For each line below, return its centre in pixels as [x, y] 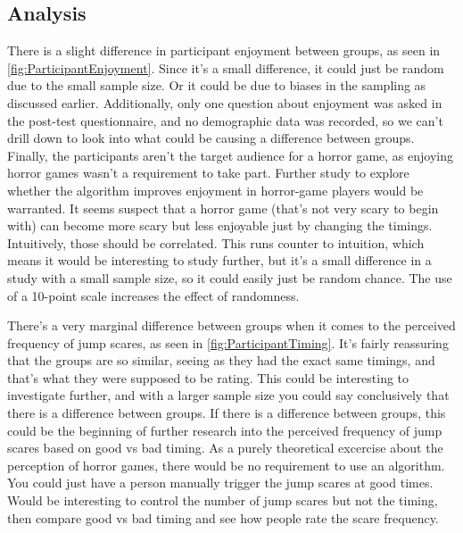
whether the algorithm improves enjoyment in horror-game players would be [215, 190]
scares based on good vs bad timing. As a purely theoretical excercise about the [225, 448]
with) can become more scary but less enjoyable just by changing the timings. [220, 225]
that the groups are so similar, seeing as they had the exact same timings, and [221, 360]
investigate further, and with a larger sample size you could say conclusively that [228, 395]
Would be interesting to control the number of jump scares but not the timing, [223, 500]
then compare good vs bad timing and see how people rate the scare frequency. [223, 517]
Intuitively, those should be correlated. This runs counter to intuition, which [216, 242]
